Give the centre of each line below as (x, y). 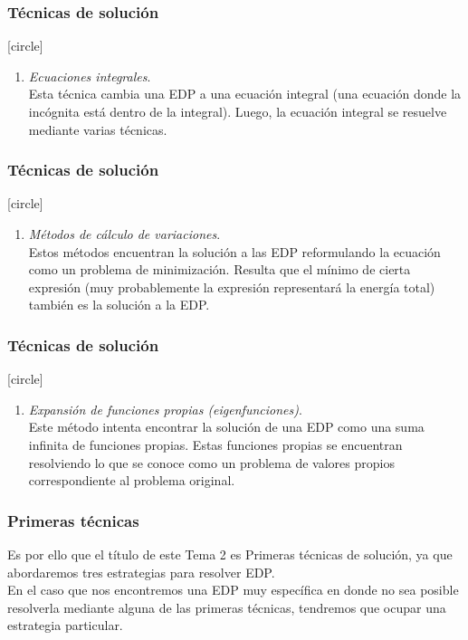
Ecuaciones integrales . (90, 76)
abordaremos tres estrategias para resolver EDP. (141, 572)
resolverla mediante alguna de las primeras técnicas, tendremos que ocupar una (227, 607)
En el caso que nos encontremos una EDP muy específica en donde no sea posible (233, 590)
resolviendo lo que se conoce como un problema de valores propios (211, 462)
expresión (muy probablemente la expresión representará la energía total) (232, 287)
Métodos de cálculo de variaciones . (124, 234)
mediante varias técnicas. (98, 129)
